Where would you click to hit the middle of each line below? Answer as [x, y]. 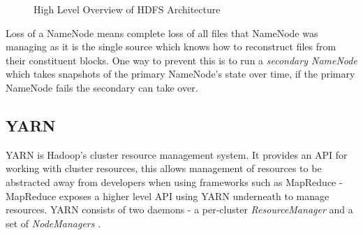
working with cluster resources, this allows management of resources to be [164, 168]
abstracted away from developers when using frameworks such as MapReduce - [174, 181]
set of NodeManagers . [53, 223]
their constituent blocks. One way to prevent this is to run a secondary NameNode [181, 60]
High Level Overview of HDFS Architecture [127, 9]
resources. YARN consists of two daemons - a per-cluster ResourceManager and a [179, 209]
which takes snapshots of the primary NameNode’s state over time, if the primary [180, 74]
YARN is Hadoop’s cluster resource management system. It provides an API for [177, 154]
